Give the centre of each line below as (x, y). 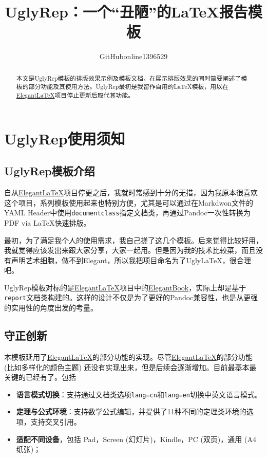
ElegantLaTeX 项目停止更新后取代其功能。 (75, 95)
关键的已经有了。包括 (40, 377)
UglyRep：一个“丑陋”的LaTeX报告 (126, 12)
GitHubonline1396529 (133, 56)
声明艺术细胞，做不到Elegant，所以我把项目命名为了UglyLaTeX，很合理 (131, 260)
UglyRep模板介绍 (50, 171)
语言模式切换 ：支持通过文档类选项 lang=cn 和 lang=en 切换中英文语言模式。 (139, 394)
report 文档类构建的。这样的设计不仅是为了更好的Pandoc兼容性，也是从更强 (131, 297)
